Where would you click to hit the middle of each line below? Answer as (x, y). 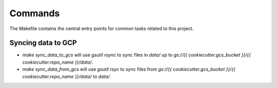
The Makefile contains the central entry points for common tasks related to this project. (102, 28)
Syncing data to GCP (43, 43)
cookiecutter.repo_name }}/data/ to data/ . (67, 76)
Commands (35, 13)
